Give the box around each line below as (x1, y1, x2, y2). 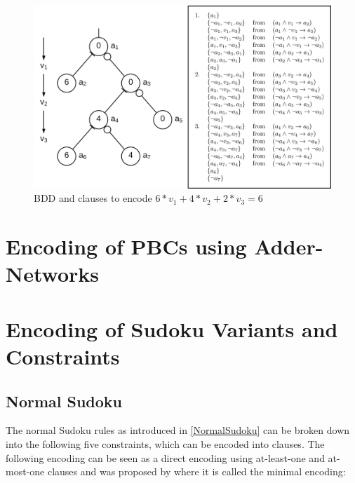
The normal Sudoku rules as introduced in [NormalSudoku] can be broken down (6, 423, 350, 437)
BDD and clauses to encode (34, 191, 152, 205)
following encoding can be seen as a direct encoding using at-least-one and (6, 450, 325, 465)
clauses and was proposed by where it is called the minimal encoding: (47, 464, 346, 479)
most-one (6, 464, 45, 479)
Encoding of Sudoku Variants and (6, 314, 338, 343)
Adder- (254, 232, 323, 261)
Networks (6, 259, 100, 288)
